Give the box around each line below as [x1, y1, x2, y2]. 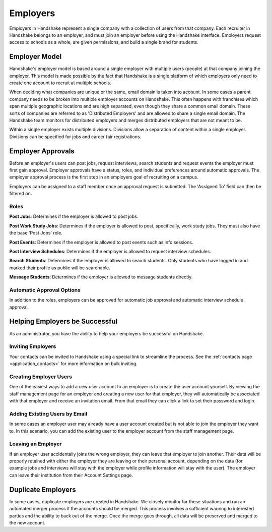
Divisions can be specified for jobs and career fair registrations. [9, 134, 142, 140]
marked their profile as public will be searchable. [9, 265, 110, 271]
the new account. [9, 519, 45, 525]
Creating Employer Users [9, 373, 73, 380]
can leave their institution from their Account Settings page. [9, 472, 133, 478]
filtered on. [9, 191, 32, 197]
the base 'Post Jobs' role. [9, 230, 62, 236]
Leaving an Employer [9, 440, 62, 447]
